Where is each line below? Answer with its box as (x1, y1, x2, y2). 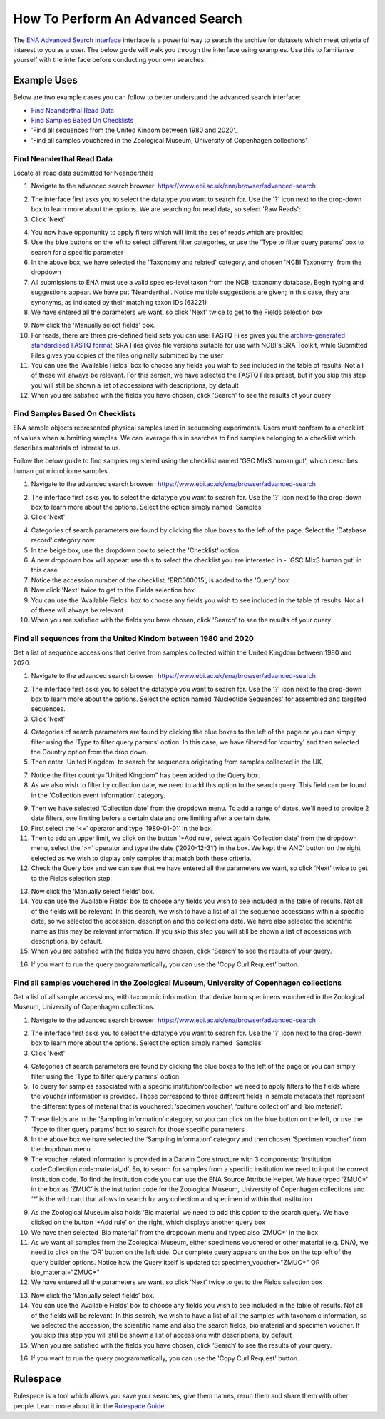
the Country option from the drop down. (31, 747, 149, 756)
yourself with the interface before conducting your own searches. (13, 56, 206, 64)
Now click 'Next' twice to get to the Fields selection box (31, 586, 195, 595)
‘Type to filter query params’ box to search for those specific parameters (31, 1125, 245, 1133)
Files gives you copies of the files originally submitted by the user (31, 350, 224, 360)
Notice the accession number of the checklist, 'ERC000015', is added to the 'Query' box (31, 575, 289, 585)
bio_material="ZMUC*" (31, 1268, 100, 1277)
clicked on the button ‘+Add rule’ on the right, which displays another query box (31, 1218, 266, 1227)
